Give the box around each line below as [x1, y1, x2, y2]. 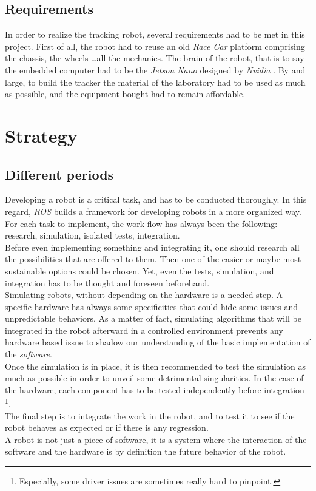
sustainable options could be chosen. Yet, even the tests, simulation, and [5, 264, 274, 277]
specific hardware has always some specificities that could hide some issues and [5, 300, 298, 313]
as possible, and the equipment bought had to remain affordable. [5, 87, 246, 100]
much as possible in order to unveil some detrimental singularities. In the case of [5, 371, 304, 384]
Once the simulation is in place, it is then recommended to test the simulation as [5, 359, 306, 372]
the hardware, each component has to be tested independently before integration [5, 383, 304, 396]
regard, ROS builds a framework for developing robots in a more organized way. [5, 205, 301, 217]
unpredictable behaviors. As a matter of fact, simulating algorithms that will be [5, 312, 301, 325]
